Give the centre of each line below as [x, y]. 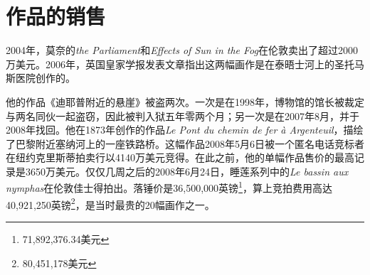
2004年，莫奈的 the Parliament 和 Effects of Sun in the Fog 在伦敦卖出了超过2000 [182, 50]
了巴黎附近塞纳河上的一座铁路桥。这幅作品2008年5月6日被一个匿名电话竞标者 [185, 143]
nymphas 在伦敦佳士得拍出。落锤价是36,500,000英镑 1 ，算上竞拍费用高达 [169, 187]
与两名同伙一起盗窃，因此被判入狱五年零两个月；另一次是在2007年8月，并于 [183, 115]
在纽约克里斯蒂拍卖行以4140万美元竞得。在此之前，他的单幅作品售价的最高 [180, 157]
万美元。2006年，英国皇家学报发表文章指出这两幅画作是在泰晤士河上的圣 [175, 64]
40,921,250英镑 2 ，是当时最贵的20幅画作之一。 [110, 203]
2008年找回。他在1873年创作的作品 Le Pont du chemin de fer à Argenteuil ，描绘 [185, 130]
